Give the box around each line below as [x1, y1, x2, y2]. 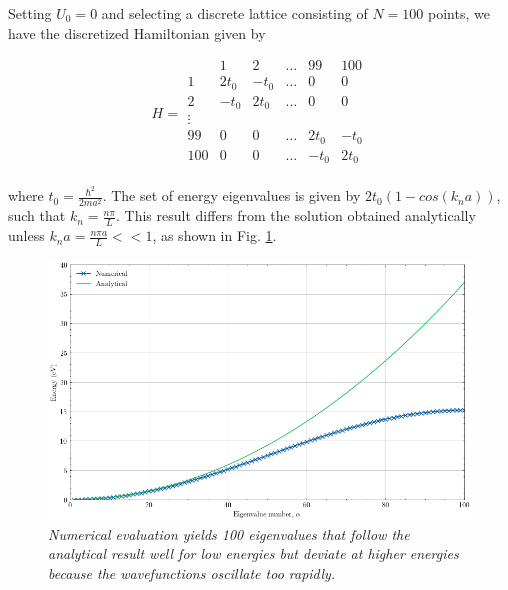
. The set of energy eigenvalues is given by [102, 185, 361, 206]
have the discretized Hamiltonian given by [8, 22, 266, 43]
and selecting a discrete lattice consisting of [101, 3, 368, 23]
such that [8, 205, 66, 226]
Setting [8, 3, 52, 23]
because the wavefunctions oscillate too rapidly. [48, 562, 336, 583]
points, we [427, 3, 490, 23]
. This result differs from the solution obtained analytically [116, 205, 476, 226]
